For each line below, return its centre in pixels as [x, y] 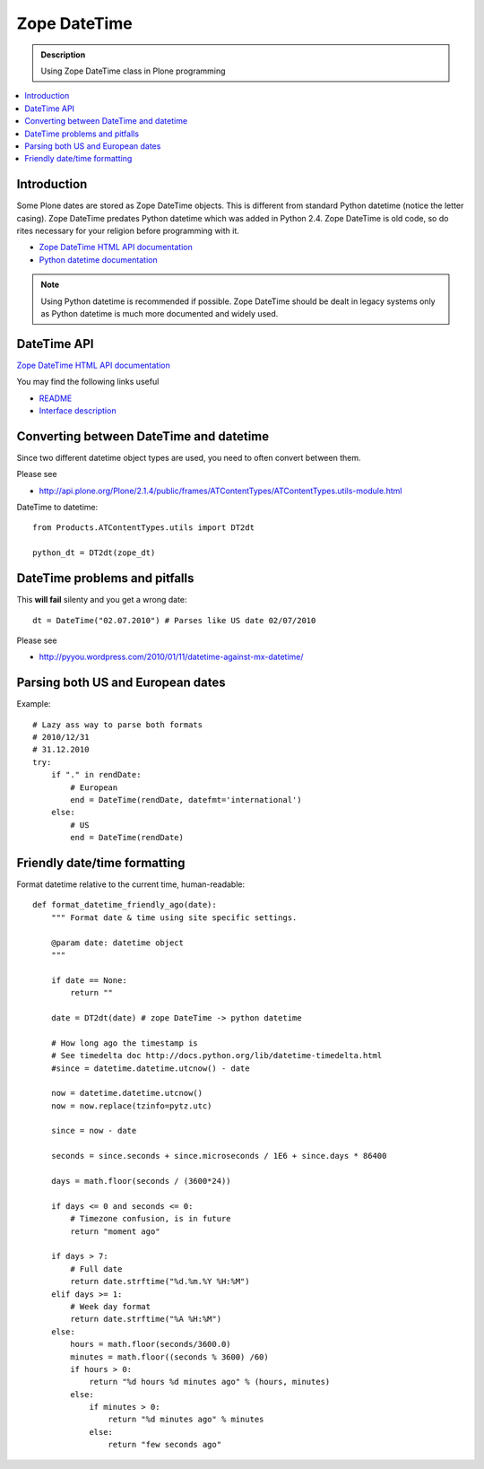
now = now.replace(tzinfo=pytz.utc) [131, 1106]
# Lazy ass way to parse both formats [118, 725]
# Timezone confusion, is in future [151, 1219]
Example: [34, 704]
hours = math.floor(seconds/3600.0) [151, 1344]
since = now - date [94, 1131]
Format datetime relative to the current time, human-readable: [131, 884]
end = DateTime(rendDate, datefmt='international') [186, 800]
